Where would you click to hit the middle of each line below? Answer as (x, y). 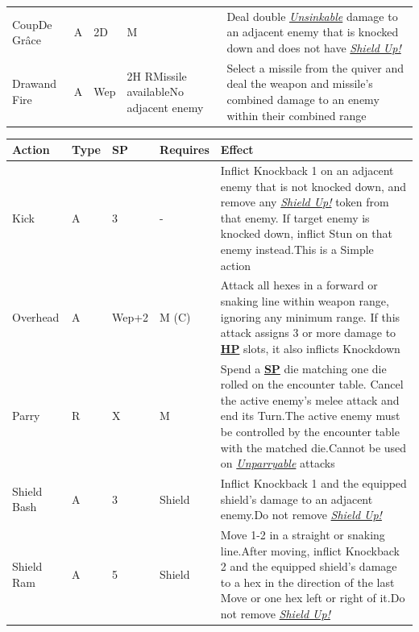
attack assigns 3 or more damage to (308, 333)
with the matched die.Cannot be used (313, 447)
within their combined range (297, 115)
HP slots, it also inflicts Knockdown (310, 348)
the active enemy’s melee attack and (310, 399)
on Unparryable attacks (278, 463)
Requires (185, 150)
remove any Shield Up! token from (305, 202)
